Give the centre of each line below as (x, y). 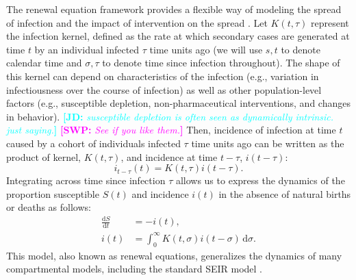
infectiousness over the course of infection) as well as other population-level (164, 89)
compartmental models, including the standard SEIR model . (134, 269)
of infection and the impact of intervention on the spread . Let (137, 22)
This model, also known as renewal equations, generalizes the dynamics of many (174, 255)
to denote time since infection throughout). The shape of (221, 63)
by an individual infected (87, 49)
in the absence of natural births (285, 193)
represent (330, 22)
